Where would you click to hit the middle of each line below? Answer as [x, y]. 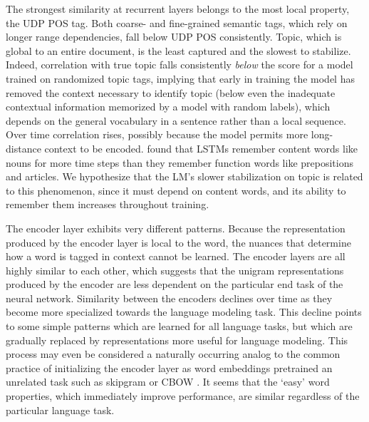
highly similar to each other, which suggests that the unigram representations [175, 270]
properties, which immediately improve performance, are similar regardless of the [183, 396]
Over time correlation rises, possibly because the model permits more [157, 134]
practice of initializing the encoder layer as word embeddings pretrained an [169, 367]
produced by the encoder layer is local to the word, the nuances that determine [178, 242]
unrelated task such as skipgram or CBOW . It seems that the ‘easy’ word [168, 382]
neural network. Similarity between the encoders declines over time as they [169, 298]
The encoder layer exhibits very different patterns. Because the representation [176, 228]
